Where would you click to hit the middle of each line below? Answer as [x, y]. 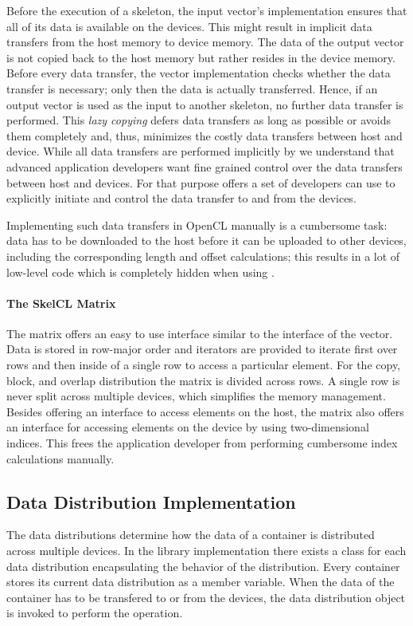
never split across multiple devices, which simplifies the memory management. [196, 396]
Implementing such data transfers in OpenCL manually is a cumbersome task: [197, 224]
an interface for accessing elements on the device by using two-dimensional [188, 427]
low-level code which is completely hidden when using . [140, 272]
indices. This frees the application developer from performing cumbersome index [202, 443]
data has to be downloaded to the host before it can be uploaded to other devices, [206, 240]
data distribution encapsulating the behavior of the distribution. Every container [203, 566]
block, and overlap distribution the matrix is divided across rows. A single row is [203, 380]
